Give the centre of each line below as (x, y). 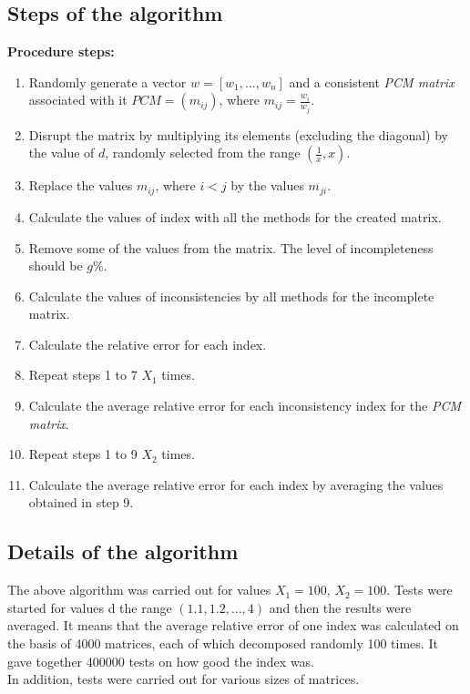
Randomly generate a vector (107, 82)
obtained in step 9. (81, 502)
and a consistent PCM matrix (372, 82)
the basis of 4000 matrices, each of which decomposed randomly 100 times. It (223, 643)
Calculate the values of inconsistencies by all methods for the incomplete (231, 296)
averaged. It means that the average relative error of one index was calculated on (233, 625)
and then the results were (340, 607)
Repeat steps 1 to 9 (83, 454)
